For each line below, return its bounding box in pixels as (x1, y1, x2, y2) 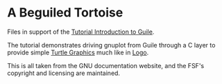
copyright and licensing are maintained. (7, 69, 120, 77)
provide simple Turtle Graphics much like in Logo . (7, 48, 149, 56)
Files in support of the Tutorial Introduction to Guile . (7, 28, 155, 36)
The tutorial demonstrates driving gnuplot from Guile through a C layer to (7, 41, 216, 49)
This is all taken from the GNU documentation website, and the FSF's (7, 61, 205, 70)
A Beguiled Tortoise (7, 5, 123, 21)
